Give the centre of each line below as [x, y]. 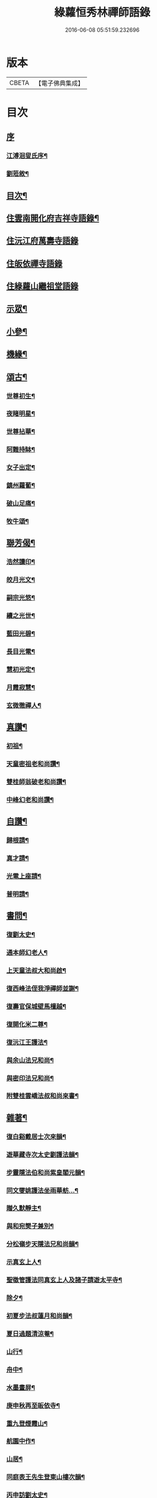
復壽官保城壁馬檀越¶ [37, 1006]
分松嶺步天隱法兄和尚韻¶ [43, 1244]
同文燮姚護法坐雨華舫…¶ [42, 1191]
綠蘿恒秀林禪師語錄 [102, 13]
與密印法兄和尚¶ [30, 1078]
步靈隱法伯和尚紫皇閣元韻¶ [46, 1172]
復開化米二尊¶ [27, 1024]
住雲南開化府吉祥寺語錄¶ [53, 218]
